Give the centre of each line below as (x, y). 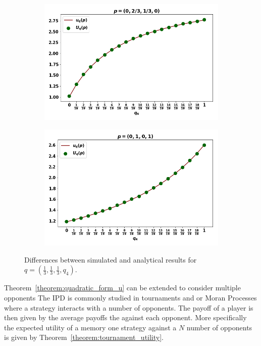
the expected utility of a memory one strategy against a (90, 327)
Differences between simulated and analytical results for (111, 259)
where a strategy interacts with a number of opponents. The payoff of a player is (129, 307)
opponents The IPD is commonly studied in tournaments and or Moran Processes (130, 298)
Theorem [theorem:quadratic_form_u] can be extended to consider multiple (122, 288)
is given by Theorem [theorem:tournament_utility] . (84, 337)
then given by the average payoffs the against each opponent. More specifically (125, 317)
